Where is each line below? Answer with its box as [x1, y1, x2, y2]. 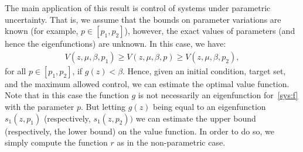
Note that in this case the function [5, 89, 129, 101]
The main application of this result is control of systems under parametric [5, 2, 271, 13]
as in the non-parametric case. [117, 136, 226, 148]
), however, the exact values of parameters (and [124, 25, 295, 37]
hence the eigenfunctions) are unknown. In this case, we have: [5, 37, 226, 50]
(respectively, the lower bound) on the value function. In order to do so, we [5, 125, 274, 137]
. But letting [81, 101, 126, 112]
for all [5, 64, 26, 77]
